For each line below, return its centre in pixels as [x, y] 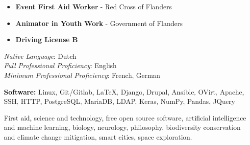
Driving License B [47, 39]
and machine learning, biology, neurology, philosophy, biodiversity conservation [122, 127]
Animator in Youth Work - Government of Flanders [99, 23]
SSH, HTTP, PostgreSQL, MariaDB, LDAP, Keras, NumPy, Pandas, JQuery [120, 101]
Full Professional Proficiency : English [60, 65]
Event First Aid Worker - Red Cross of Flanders [94, 6]
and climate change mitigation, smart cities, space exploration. [98, 136]
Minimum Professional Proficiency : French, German [82, 75]
